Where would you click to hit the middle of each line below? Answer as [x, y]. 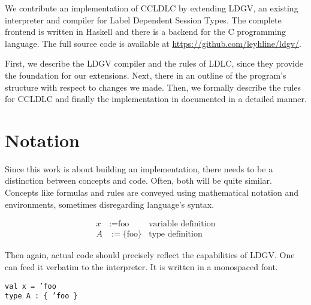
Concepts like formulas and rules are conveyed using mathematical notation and [152, 192]
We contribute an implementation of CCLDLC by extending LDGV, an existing [152, 8]
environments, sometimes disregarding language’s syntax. [110, 204]
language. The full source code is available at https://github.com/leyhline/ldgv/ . [153, 43]
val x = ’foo [31, 286]
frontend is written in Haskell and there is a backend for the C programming [146, 32]
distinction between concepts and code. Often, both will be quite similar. [138, 180]
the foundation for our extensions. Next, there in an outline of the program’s [146, 75]
